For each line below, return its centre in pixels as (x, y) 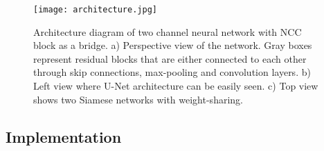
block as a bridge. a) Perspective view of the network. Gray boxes (173, 45)
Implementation (64, 136)
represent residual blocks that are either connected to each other (170, 58)
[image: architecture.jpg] (95, 10)
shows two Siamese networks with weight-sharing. (138, 99)
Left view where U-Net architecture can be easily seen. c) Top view (176, 86)
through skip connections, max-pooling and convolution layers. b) (172, 72)
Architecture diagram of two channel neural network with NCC (168, 31)
